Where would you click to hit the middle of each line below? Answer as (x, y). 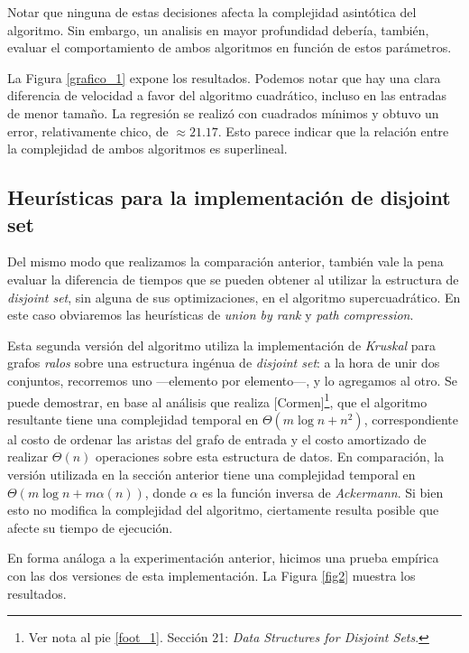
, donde (165, 492)
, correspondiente (411, 419)
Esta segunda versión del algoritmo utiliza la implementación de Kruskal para (222, 345)
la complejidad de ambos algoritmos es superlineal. (147, 149)
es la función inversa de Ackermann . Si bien (323, 492)
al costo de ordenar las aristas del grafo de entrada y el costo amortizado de (217, 438)
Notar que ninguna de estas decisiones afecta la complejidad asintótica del (212, 12)
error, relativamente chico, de (88, 131)
